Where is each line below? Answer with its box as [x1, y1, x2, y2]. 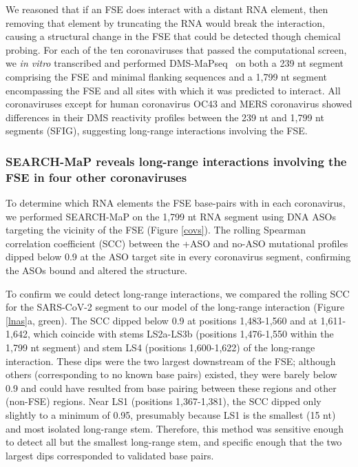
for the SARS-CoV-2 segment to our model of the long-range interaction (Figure [6, 300, 345, 314]
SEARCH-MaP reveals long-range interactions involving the [6, 152, 347, 169]
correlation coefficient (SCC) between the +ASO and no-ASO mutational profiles [6, 236, 348, 250]
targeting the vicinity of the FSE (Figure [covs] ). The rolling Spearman [6, 222, 306, 237]
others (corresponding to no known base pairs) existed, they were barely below [6, 367, 337, 382]
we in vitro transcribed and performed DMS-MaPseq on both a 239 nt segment [6, 56, 344, 70]
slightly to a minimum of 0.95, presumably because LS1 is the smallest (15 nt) [6, 407, 336, 422]
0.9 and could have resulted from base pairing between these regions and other [6, 380, 337, 395]
